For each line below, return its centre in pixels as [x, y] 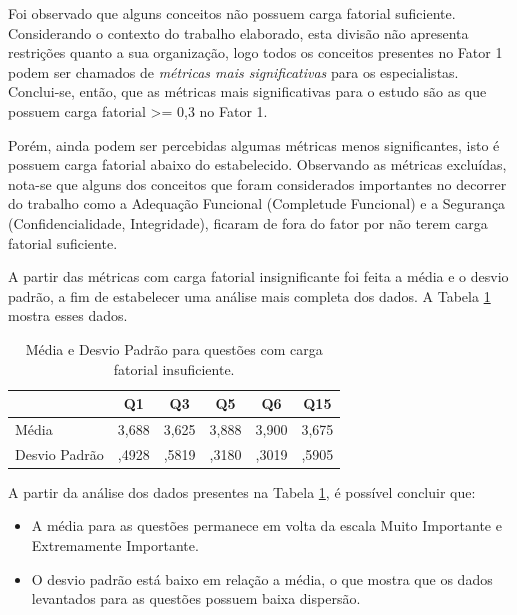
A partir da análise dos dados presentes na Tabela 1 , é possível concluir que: [242, 491]
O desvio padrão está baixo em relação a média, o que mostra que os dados [262, 578]
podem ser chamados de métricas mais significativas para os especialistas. [233, 71]
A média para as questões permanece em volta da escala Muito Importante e [266, 525]
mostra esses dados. [68, 315]
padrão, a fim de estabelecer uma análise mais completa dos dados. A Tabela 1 [249, 295]
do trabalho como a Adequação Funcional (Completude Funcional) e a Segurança [257, 203]
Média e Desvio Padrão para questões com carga [174, 348]
